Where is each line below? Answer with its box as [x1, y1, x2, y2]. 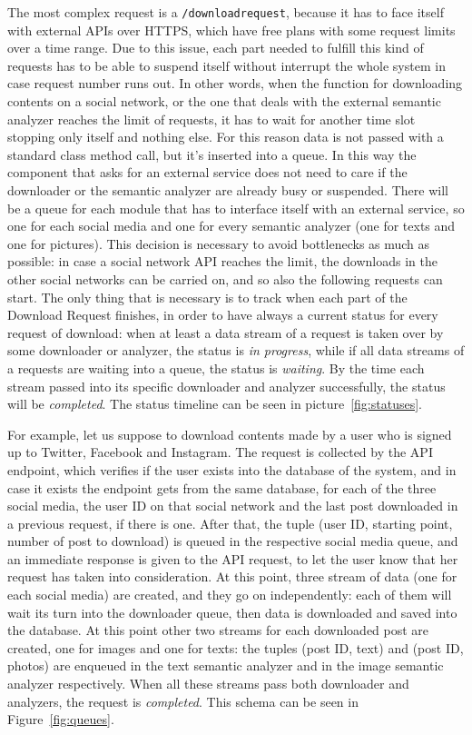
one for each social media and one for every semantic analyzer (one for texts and [7, 216, 456, 235]
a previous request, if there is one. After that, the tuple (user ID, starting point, [7, 513, 453, 532]
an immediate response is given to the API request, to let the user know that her [7, 549, 458, 568]
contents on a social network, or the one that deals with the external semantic [7, 92, 441, 111]
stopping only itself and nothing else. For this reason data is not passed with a [7, 127, 444, 146]
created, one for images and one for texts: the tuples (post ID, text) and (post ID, [7, 638, 464, 657]
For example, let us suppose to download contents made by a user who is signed [7, 424, 452, 443]
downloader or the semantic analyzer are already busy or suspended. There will [7, 181, 448, 199]
